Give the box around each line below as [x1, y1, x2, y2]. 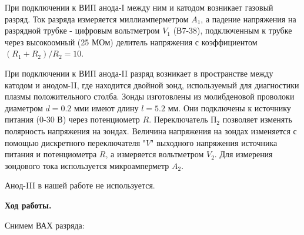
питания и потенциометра [5, 148, 97, 160]
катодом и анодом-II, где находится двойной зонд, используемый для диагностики [5, 78, 299, 91]
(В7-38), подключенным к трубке [173, 24, 292, 37]
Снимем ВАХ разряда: [5, 219, 85, 231]
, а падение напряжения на [201, 12, 296, 25]
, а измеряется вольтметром [105, 148, 204, 160]
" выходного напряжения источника [151, 136, 278, 148]
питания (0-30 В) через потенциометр [5, 113, 140, 125]
